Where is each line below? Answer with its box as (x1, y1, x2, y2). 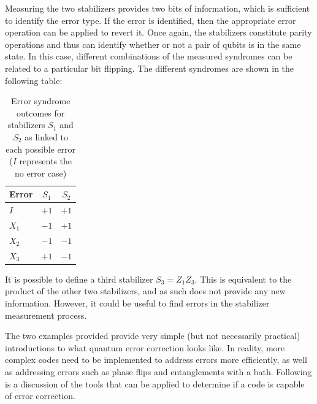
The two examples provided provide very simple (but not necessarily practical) (5, 329, 300, 342)
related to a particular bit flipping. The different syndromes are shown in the (5, 61, 294, 74)
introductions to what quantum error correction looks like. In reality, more (5, 341, 285, 354)
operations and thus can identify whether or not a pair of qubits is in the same (5, 37, 301, 50)
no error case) (15, 166, 67, 179)
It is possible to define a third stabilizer (5, 272, 153, 285)
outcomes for (17, 106, 65, 119)
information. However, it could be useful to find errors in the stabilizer (5, 296, 270, 309)
